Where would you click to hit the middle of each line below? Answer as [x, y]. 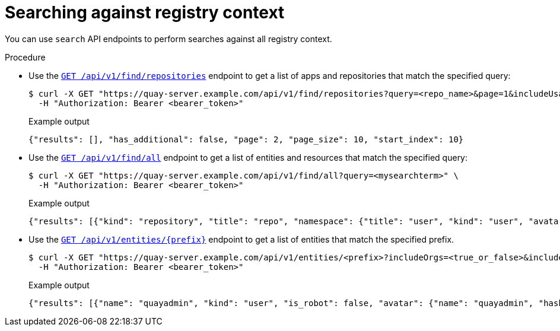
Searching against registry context [145, 12]
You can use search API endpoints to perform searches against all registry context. [168, 39]
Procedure [25, 57]
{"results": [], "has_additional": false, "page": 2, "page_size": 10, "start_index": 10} [246, 139]
